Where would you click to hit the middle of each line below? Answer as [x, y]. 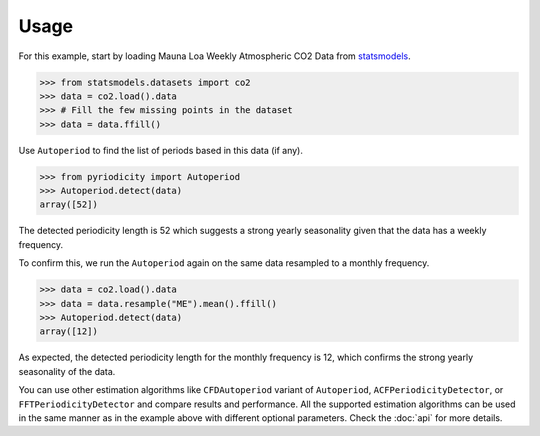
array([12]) [69, 331]
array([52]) [69, 204]
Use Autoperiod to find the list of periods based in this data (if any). [161, 150]
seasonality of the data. [67, 371]
